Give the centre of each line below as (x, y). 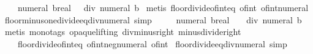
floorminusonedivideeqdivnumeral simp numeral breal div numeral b (153, 19)
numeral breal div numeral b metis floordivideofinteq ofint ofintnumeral (163, 7)
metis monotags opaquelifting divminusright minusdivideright (123, 32)
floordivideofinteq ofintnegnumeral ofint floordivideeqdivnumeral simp (152, 43)
